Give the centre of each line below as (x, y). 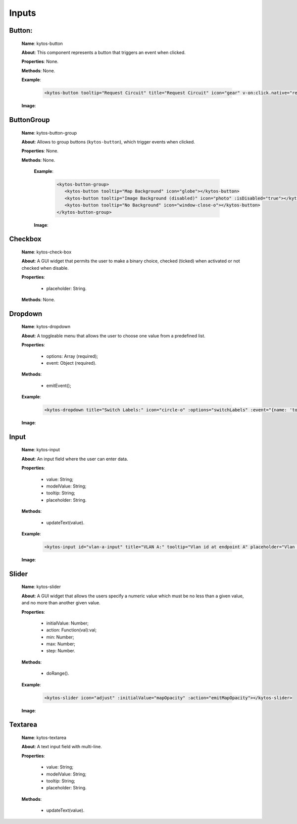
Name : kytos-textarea (44, 738)
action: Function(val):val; (72, 630)
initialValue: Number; (68, 623)
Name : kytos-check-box (47, 252)
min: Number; (60, 637)
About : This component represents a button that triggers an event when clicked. (103, 52)
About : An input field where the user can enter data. (75, 459)
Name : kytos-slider (41, 587)
